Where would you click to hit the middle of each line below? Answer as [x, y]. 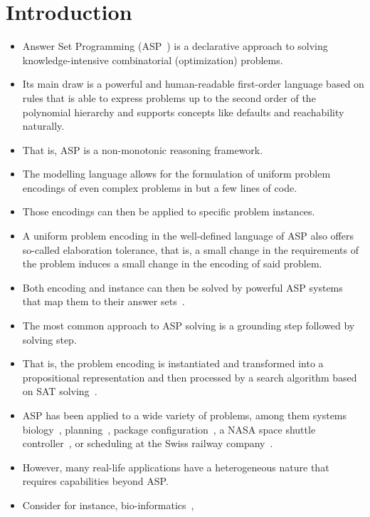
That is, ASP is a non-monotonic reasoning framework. [143, 149]
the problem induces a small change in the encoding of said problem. [172, 263]
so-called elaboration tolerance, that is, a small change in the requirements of [190, 249]
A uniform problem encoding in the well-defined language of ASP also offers [188, 236]
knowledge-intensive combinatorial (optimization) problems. [153, 60]
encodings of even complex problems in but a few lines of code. [160, 187]
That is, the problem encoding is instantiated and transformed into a [173, 363]
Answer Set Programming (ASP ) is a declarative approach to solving [175, 46]
